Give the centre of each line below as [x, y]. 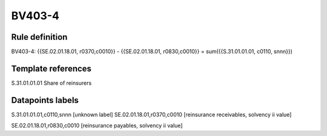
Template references [51, 68]
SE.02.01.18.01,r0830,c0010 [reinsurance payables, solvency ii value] [97, 126]
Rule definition [39, 37]
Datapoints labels [45, 100]
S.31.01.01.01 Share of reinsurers [51, 83]
